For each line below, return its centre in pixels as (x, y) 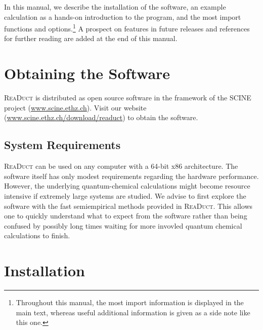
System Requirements (62, 145)
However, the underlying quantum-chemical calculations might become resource (127, 186)
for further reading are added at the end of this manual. (91, 38)
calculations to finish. (37, 235)
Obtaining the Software (87, 73)
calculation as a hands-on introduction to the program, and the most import (123, 16)
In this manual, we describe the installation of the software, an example (115, 7)
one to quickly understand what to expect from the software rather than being (126, 216)
